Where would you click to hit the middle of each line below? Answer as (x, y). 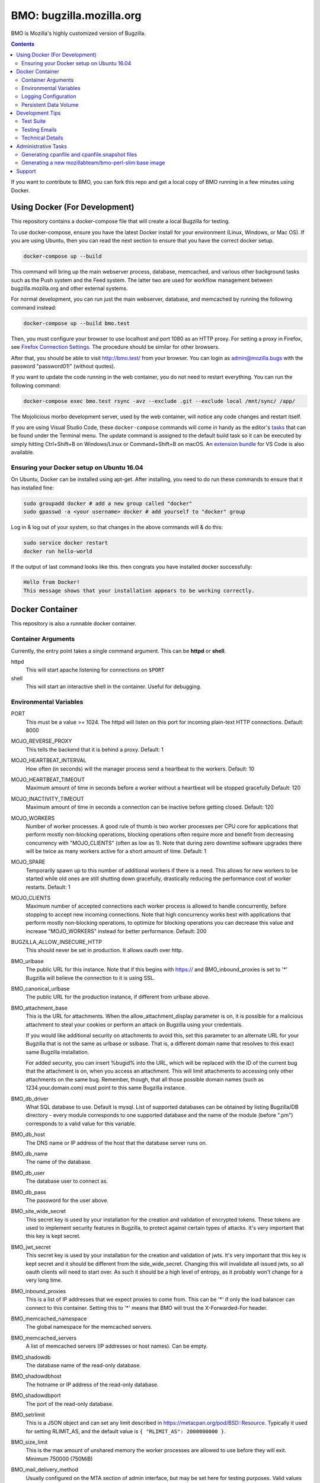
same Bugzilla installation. (57, 1052)
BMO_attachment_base (39, 1008)
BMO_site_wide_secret (39, 1211)
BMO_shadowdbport (36, 1396)
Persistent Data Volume (50, 104)
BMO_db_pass (28, 1192)
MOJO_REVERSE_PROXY (41, 741)
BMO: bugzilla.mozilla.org (76, 15)
